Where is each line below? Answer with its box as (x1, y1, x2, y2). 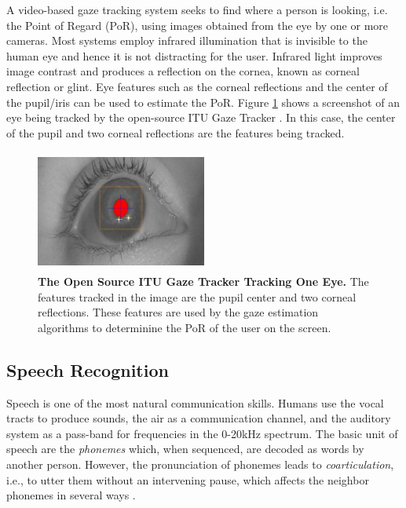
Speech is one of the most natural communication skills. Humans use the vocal (6, 394, 384, 411)
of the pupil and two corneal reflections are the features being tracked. (6, 124, 345, 141)
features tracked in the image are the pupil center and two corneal (38, 288, 357, 305)
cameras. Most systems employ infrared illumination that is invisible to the (6, 32, 368, 49)
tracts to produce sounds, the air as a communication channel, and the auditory (6, 410, 391, 426)
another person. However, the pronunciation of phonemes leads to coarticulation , (6, 456, 394, 473)
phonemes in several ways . (6, 487, 136, 503)
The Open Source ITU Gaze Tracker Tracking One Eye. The (38, 273, 369, 290)
